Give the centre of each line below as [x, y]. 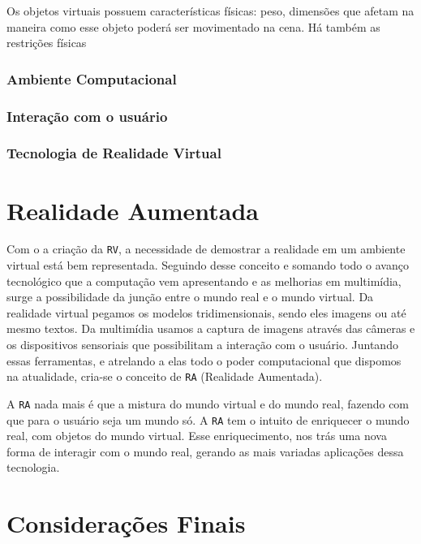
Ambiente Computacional [92, 78]
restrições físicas [47, 43]
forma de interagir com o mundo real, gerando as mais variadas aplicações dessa [205, 451]
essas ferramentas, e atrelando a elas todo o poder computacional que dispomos [204, 360]
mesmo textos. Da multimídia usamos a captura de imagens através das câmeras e [211, 328]
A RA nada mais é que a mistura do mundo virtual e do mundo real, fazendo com [208, 403]
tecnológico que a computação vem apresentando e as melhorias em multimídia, [204, 281]
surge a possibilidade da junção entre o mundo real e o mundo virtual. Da [190, 297]
